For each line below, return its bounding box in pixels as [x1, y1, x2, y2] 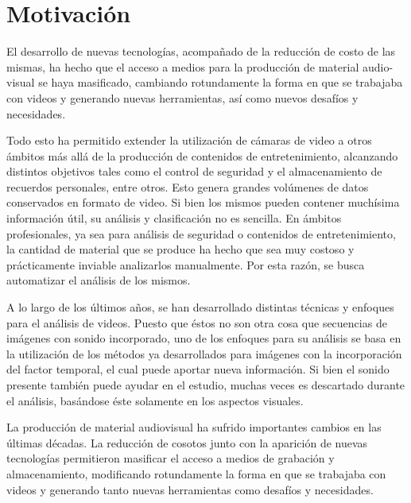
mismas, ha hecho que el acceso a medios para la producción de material [6, 58, 359, 75]
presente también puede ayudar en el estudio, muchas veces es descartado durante [6, 377, 405, 393]
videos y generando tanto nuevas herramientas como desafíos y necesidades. [6, 481, 374, 497]
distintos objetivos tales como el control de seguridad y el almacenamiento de [6, 163, 382, 180]
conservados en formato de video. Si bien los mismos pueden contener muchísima [6, 194, 400, 211]
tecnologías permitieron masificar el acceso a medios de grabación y [6, 450, 335, 466]
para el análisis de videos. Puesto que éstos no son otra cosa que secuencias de [6, 314, 387, 331]
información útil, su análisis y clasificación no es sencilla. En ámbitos [6, 210, 342, 226]
